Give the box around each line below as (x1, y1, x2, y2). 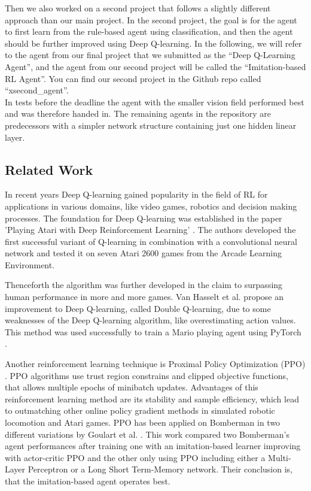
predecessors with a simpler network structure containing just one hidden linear (5, 119, 297, 131)
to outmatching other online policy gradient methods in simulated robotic (5, 404, 275, 417)
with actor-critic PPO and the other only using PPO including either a (5, 451, 266, 463)
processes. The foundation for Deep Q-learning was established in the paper (5, 211, 282, 224)
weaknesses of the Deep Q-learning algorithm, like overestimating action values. (5, 314, 296, 326)
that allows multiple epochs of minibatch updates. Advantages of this (5, 381, 258, 393)
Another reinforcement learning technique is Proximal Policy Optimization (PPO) (5, 357, 306, 370)
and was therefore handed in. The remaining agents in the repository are (5, 107, 271, 120)
